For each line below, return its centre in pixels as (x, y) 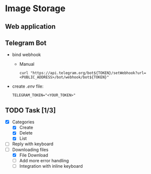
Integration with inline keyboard (51, 166)
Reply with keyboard (33, 144)
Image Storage (35, 9)
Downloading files (30, 150)
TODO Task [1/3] (30, 110)
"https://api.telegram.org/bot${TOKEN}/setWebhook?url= (88, 73)
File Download (34, 155)
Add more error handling (44, 160)
